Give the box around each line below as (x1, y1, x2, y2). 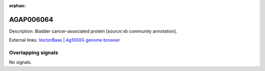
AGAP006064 (9, 15, 53, 24)
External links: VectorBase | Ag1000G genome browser (9, 37, 120, 43)
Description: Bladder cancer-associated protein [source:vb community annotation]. (9, 28, 178, 34)
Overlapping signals (9, 49, 58, 56)
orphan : (9, 3, 26, 8)
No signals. (9, 59, 32, 65)
